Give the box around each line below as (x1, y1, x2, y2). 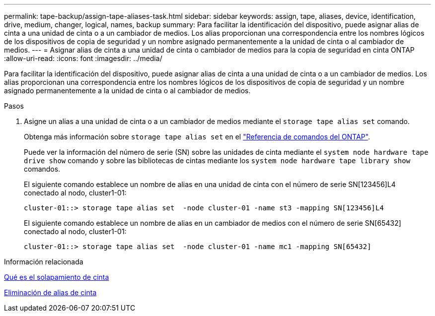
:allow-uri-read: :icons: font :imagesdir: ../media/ (4, 54, 162, 63)
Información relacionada (4, 257, 83, 266)
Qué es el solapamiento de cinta (4, 273, 109, 281)
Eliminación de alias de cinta (4, 288, 97, 297)
